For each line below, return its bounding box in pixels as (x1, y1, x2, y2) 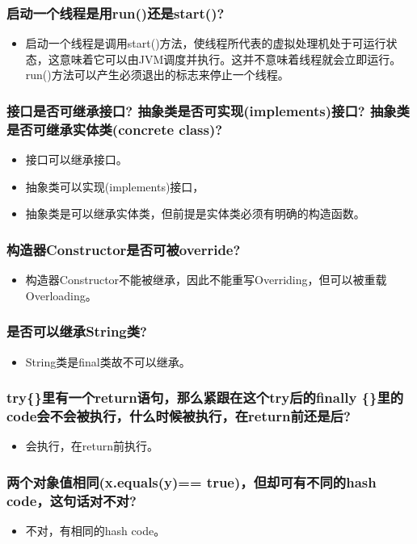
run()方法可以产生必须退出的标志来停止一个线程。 (25, 66, 289, 83)
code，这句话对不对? (6, 490, 137, 510)
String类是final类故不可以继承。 (25, 353, 191, 370)
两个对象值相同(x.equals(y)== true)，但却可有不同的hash (6, 471, 377, 492)
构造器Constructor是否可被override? (6, 239, 241, 259)
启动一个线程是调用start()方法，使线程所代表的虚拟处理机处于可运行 (25, 35, 386, 52)
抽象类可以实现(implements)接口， (25, 178, 204, 195)
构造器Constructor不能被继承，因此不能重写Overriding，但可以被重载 (25, 271, 387, 288)
